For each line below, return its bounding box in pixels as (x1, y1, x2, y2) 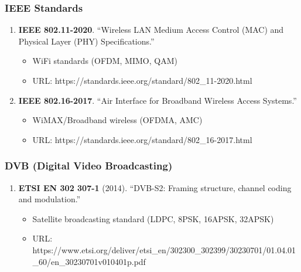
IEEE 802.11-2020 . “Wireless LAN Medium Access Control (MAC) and (18, 23, 284, 36)
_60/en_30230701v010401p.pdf (32, 255, 146, 267)
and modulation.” (18, 193, 81, 205)
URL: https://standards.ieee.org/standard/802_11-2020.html (32, 74, 252, 86)
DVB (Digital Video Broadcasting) (5, 158, 173, 173)
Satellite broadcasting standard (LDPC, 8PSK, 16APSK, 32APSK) (32, 212, 274, 225)
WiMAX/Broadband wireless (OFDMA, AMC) (32, 114, 203, 126)
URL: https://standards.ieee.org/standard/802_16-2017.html (32, 133, 252, 145)
